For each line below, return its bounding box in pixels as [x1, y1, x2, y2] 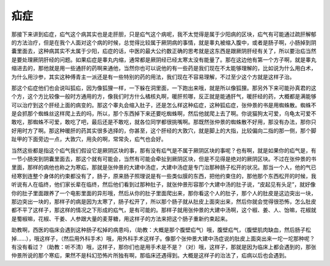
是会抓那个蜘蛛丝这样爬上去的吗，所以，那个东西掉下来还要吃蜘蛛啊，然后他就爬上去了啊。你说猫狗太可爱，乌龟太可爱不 [11, 110, 317, 117]
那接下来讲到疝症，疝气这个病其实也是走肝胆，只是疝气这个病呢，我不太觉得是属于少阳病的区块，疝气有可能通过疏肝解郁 [11, 31, 317, 38]
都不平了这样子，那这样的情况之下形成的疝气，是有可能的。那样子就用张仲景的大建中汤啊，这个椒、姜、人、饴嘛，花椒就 [11, 206, 317, 214]
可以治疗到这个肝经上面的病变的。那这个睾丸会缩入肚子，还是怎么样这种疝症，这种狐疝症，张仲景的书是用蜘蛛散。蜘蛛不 [11, 101, 317, 109]
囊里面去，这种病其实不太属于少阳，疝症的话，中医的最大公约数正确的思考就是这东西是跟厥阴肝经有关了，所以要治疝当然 [11, 48, 317, 55]
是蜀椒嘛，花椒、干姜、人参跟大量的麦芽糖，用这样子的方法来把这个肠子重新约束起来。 [11, 215, 231, 222]
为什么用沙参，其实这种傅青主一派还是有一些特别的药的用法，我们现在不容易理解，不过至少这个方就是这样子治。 [11, 73, 295, 81]
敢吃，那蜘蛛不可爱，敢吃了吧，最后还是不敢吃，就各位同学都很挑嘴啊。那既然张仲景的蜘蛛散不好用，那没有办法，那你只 [11, 118, 317, 126]
